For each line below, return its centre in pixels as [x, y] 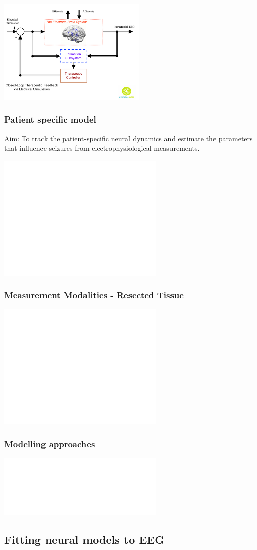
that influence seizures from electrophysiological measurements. [102, 148]
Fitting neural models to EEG [84, 540]
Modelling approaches [50, 443]
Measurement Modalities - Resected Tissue [94, 295]
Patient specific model [50, 119]
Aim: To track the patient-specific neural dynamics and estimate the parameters [128, 138]
